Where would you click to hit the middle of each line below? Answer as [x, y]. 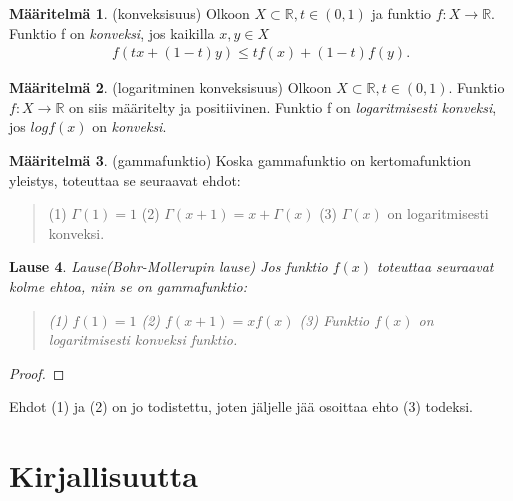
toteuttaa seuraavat [435, 266]
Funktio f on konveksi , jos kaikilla [112, 32]
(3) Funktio [334, 319]
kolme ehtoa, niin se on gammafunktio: [128, 285]
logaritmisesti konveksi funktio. [143, 339]
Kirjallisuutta [103, 475]
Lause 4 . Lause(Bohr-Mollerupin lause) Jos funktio [168, 266]
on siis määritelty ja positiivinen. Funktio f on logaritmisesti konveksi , [283, 106]
